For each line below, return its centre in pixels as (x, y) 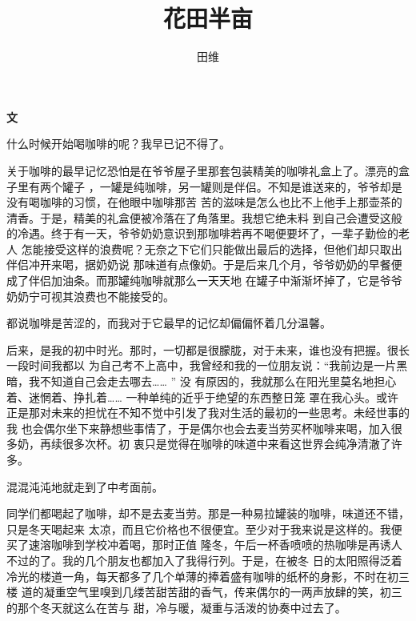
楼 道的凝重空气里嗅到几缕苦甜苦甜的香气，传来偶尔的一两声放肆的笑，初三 (204, 592)
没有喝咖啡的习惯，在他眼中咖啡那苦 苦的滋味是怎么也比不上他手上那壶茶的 (204, 202)
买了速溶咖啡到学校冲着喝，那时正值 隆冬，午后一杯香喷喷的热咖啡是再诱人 (204, 545)
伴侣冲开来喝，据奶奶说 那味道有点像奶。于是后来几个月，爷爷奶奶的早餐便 (204, 264)
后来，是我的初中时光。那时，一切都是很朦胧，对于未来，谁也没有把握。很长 (208, 349)
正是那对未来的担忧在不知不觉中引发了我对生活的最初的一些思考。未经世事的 (208, 413)
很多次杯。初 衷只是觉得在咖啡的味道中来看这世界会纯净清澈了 (226, 444)
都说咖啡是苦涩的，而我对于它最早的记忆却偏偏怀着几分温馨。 (169, 323)
